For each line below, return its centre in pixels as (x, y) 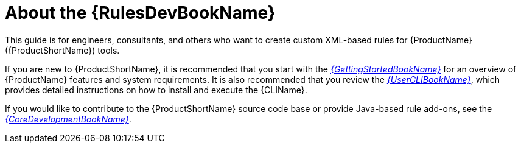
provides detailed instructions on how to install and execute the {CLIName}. (156, 90)
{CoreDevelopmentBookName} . (68, 119)
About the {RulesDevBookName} (140, 13)
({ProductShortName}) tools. (62, 50)
